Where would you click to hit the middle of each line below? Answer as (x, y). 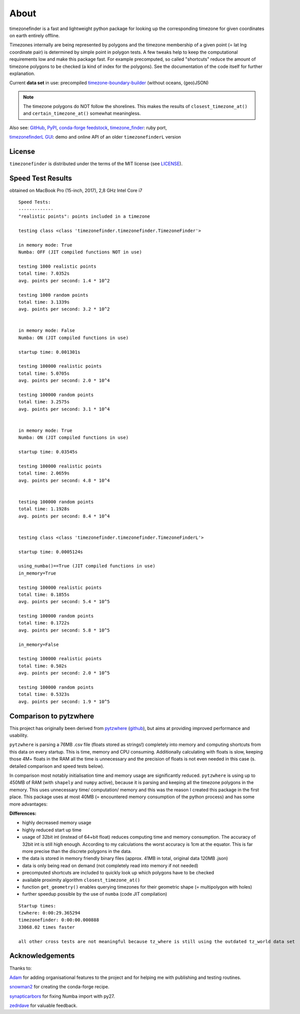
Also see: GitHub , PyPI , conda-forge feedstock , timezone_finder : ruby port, (88, 127)
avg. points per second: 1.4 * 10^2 (64, 281)
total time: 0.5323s (44, 694)
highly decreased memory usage (57, 823)
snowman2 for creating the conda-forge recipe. (59, 987)
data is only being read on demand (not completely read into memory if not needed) (110, 865)
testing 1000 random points (53, 295)
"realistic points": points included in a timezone (84, 216)
